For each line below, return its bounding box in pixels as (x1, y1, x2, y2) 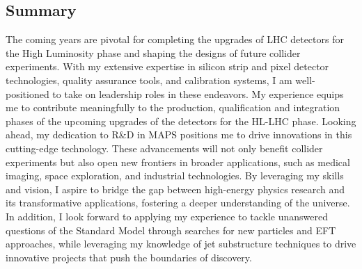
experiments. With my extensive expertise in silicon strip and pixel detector (6, 59, 329, 74)
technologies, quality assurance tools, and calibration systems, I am (6, 72, 292, 87)
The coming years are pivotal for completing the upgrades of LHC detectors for (6, 32, 344, 47)
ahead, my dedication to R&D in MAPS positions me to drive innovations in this (6, 127, 352, 142)
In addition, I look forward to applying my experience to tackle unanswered (6, 209, 329, 223)
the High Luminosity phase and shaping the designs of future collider (6, 45, 301, 60)
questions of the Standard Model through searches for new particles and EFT (6, 222, 336, 237)
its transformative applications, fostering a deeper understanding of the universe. (6, 195, 350, 210)
